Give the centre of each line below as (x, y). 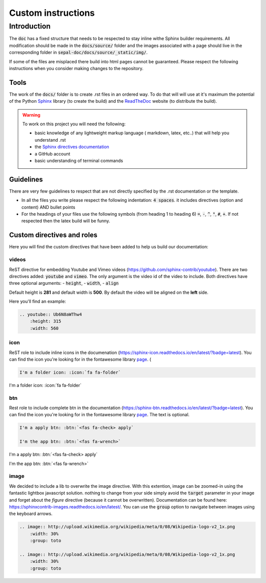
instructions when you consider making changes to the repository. (76, 68)
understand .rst (50, 140)
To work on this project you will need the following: (74, 124)
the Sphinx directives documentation (72, 147)
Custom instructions (52, 13)
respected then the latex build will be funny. (66, 221)
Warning (31, 115)
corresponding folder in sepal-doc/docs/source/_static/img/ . (78, 52)
